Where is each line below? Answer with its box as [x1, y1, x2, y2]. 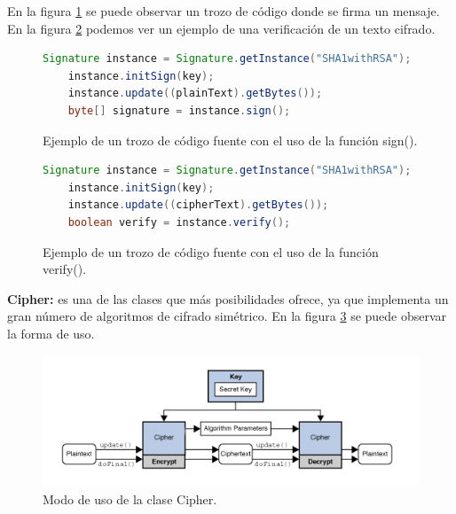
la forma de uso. [7, 323, 95, 342]
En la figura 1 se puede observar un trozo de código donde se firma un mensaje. [7, 2, 440, 19]
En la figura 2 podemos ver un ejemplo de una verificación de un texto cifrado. [7, 19, 436, 37]
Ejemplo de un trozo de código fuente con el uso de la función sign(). [43, 130, 418, 149]
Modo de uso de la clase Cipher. [43, 489, 217, 508]
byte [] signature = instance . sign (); [67, 104, 291, 117]
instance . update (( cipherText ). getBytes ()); [67, 199, 329, 212]
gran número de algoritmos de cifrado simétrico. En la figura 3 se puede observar [7, 307, 447, 325]
